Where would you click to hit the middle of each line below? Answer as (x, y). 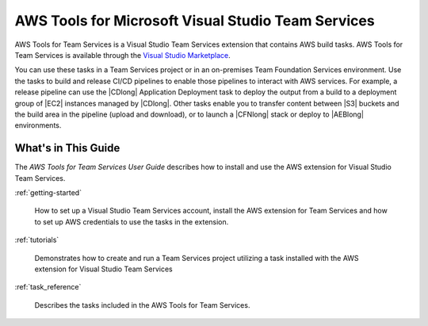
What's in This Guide (67, 148)
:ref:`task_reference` (48, 287)
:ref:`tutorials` (37, 240)
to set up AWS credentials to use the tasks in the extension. (132, 221)
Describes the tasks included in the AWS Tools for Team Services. (142, 305)
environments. (38, 125)
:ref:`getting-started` (48, 192)
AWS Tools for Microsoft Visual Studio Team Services (195, 21)
